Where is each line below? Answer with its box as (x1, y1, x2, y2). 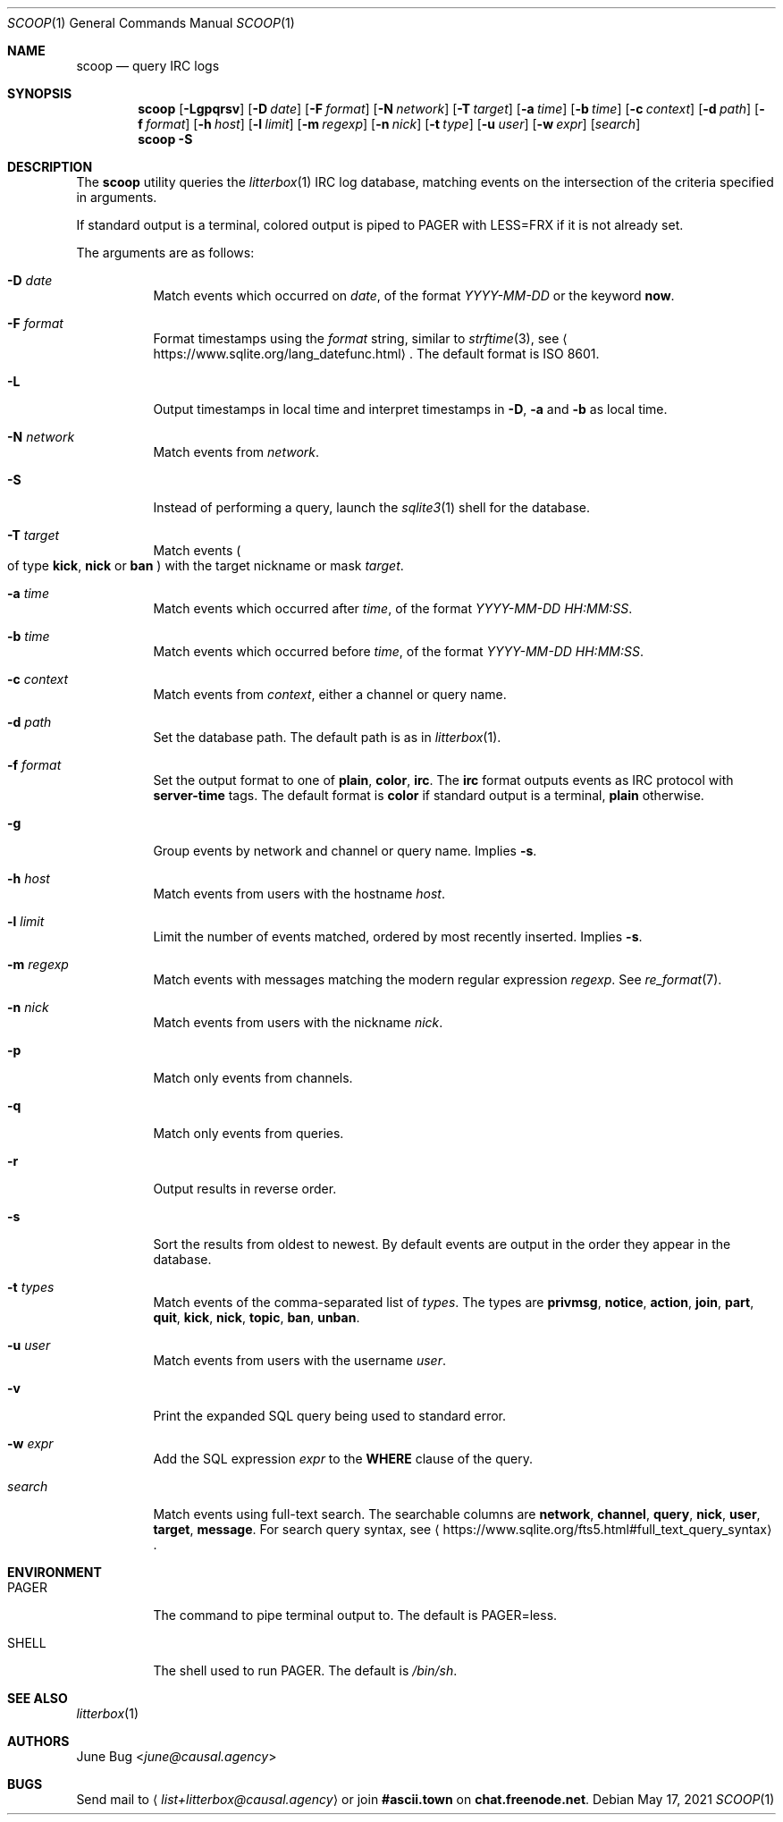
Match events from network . (153, 444, 320, 460)
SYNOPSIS (7, 86, 72, 101)
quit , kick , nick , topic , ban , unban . (153, 1310, 360, 1325)
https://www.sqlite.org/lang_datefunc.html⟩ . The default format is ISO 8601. (153, 346, 600, 361)
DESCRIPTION (7, 159, 93, 174)
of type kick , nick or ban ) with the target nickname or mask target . (7, 558, 404, 573)
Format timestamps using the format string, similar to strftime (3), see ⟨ (153, 331, 568, 346)
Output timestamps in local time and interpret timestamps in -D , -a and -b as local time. (153, 401, 668, 417)
